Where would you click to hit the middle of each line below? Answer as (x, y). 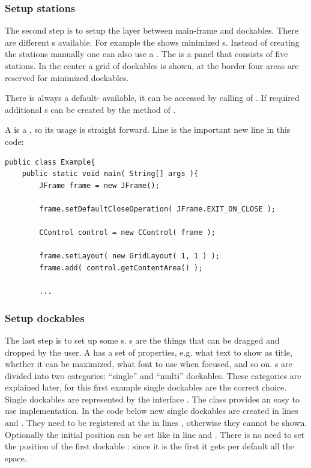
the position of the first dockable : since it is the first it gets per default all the (149, 446)
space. (16, 457)
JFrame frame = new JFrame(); (99, 185)
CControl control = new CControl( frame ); (127, 233)
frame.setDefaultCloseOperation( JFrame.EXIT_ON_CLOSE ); (158, 209)
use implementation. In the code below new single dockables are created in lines (152, 411)
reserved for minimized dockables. (67, 77)
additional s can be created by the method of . (90, 109)
